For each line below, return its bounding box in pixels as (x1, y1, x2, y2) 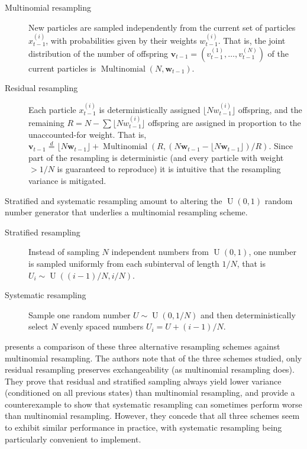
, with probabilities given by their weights (46, 34, 197, 46)
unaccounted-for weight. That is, (28, 128, 147, 140)
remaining (28, 117, 64, 128)
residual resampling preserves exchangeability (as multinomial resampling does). (5, 363, 295, 376)
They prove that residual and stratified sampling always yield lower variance (5, 374, 282, 387)
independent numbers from (111, 246, 209, 258)
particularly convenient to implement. (5, 432, 141, 445)
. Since (269, 140, 293, 152)
